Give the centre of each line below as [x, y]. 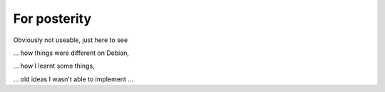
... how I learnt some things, [54, 66]
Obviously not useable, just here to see [71, 40]
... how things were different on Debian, [71, 53]
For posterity [52, 19]
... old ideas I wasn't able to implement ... [73, 79]
